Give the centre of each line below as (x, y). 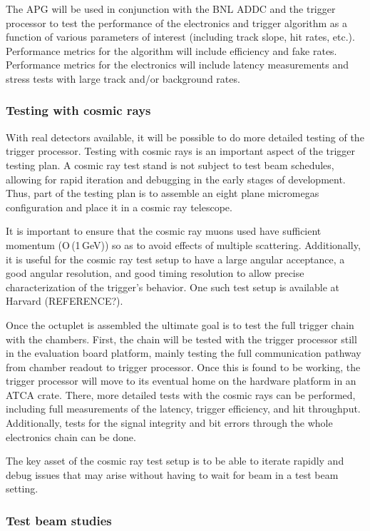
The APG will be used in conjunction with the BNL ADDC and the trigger (171, 9)
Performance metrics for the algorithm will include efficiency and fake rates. (171, 50)
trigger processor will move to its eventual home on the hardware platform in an (181, 381)
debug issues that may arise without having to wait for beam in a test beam (172, 474)
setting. (22, 489)
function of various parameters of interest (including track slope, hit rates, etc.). (180, 37)
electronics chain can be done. (71, 436)
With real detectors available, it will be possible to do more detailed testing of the (185, 137)
